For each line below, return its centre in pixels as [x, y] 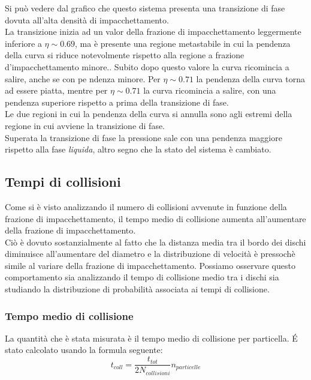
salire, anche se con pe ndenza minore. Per [83, 78]
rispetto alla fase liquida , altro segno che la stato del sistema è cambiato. [138, 149]
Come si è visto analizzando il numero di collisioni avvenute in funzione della [146, 206]
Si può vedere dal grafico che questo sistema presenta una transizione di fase [145, 8]
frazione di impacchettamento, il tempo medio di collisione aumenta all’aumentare [155, 218]
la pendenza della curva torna [250, 78]
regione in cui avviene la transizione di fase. [85, 125]
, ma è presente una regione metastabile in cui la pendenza [183, 43]
